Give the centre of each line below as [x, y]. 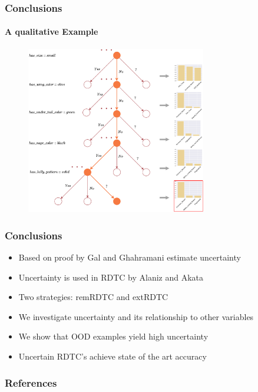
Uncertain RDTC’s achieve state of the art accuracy [113, 356]
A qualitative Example [52, 32]
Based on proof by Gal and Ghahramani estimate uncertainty [130, 257]
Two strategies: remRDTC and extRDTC [93, 297]
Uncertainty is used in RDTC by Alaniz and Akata [111, 277]
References [31, 382]
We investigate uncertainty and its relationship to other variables [136, 316]
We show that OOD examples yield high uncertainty [113, 336]
